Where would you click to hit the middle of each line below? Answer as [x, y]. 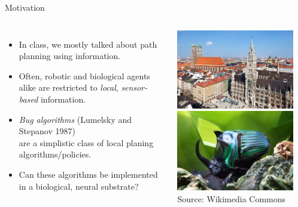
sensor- [134, 87]
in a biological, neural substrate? [79, 186]
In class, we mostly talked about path [88, 44]
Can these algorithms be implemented [88, 174]
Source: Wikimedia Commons [232, 198]
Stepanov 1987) [47, 131]
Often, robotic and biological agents [84, 75]
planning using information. [70, 56]
